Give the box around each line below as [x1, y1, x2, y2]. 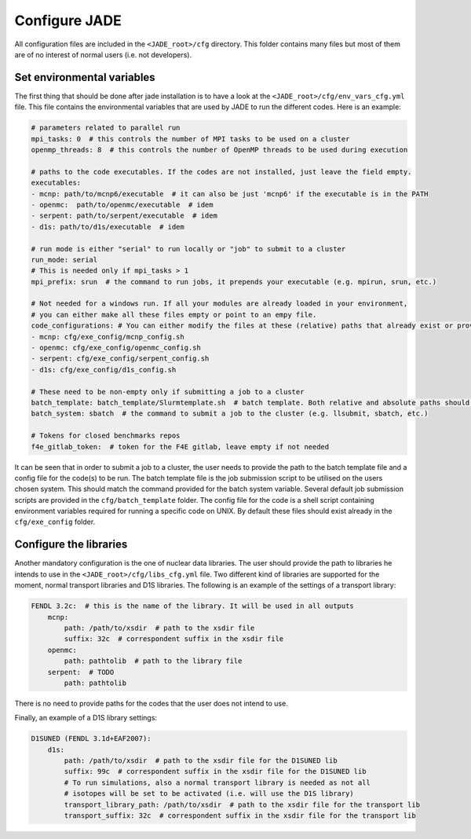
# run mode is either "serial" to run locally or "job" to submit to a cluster [31, 244, 346, 253]
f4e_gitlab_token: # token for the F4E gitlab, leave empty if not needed [31, 442, 330, 451]
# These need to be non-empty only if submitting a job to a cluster [31, 387, 305, 396]
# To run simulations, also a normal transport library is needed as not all [64, 778, 371, 787]
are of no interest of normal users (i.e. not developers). [14, 49, 192, 59]
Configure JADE [14, 12, 122, 29]
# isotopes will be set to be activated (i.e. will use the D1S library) [64, 790, 355, 798]
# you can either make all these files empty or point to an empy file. [31, 310, 317, 319]
